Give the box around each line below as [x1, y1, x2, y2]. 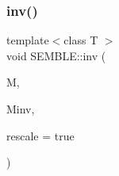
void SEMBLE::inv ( [6, 47, 106, 63]
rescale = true [6, 127, 75, 143]
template [6, 32, 49, 48]
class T [63, 32, 98, 48]
